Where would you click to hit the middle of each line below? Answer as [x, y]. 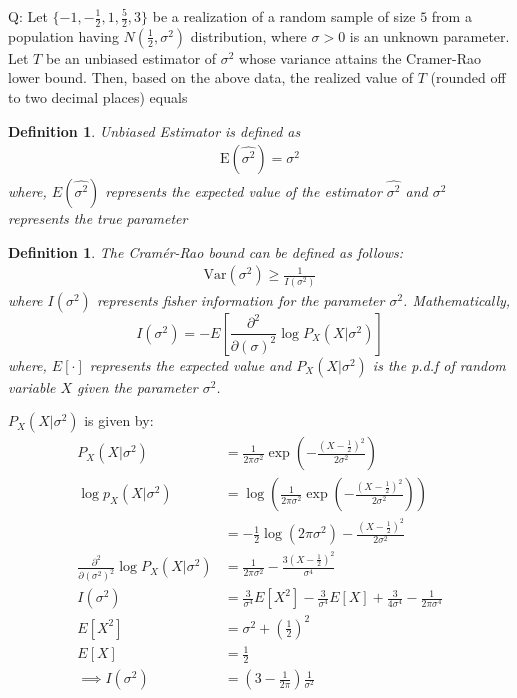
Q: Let [28, 16]
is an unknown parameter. [429, 35]
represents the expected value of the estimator [243, 191]
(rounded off [468, 77]
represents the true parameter [98, 218]
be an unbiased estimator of [131, 57]
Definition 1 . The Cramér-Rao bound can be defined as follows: [206, 251]
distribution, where [248, 35]
